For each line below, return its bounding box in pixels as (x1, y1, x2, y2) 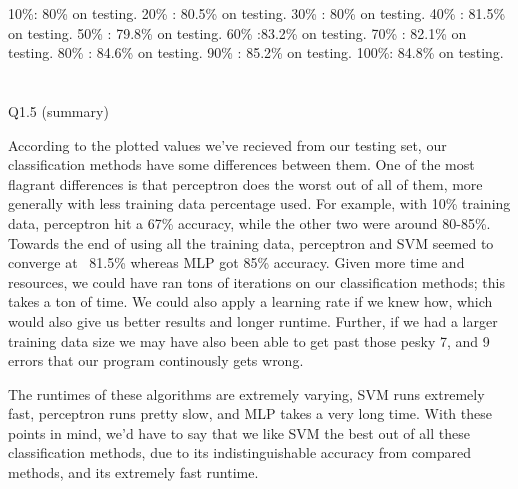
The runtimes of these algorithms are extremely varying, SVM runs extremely (8, 383, 485, 404)
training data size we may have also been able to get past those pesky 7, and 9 (8, 330, 490, 351)
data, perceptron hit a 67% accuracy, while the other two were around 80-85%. (8, 212, 491, 233)
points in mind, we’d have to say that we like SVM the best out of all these (8, 422, 470, 443)
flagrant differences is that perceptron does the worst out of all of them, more (8, 173, 483, 194)
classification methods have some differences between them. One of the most (8, 154, 475, 175)
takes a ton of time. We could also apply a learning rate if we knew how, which (8, 291, 493, 312)
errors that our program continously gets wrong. (8, 350, 304, 371)
